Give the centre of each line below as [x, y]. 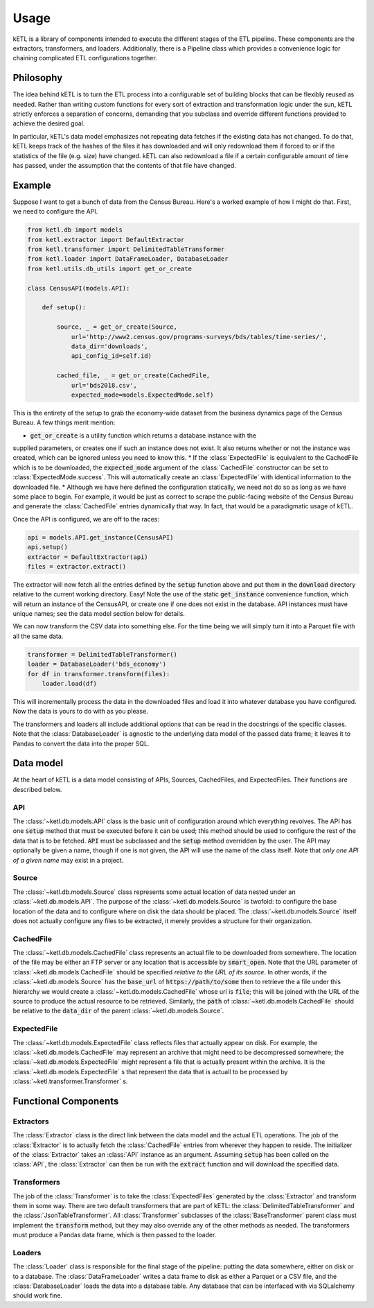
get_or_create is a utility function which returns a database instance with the [143, 435]
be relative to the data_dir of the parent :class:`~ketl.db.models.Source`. [118, 1011]
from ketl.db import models [75, 230]
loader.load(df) [69, 684]
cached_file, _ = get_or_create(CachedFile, [133, 376]
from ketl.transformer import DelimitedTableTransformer [126, 249]
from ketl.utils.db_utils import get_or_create [109, 268]
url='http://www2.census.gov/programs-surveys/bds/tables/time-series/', [199, 337]
